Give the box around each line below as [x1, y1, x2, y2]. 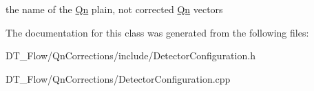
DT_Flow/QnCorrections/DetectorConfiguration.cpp [6, 71, 231, 85]
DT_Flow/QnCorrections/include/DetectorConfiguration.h [6, 48, 255, 63]
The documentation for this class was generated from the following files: [6, 25, 309, 39]
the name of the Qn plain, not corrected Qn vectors [6, 2, 223, 16]
